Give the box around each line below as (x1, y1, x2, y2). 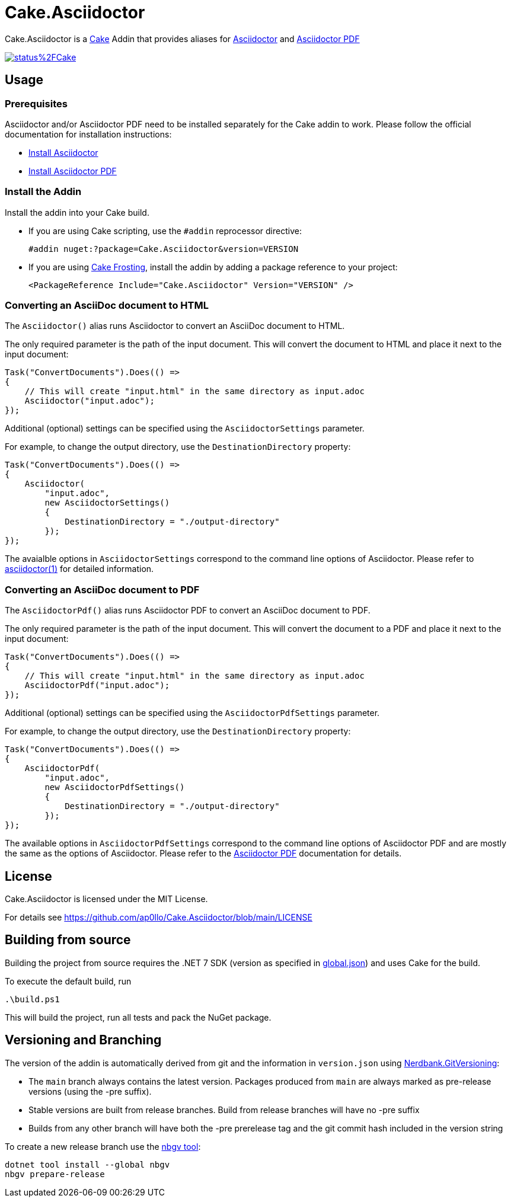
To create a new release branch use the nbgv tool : (5, 1141, 201, 1152)
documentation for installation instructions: (5, 129, 172, 139)
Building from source (5, 932, 131, 948)
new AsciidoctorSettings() (44, 498, 170, 508)
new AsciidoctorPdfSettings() (44, 782, 185, 792)
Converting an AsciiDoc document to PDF (5, 583, 200, 596)
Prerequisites (5, 97, 68, 110)
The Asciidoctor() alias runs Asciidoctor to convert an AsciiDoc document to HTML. (5, 321, 345, 331)
